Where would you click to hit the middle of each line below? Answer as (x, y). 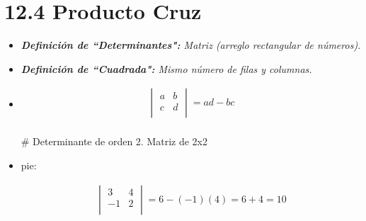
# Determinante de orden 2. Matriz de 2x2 (114, 141)
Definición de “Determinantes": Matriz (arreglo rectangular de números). (191, 45)
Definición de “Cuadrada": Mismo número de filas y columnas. (166, 68)
